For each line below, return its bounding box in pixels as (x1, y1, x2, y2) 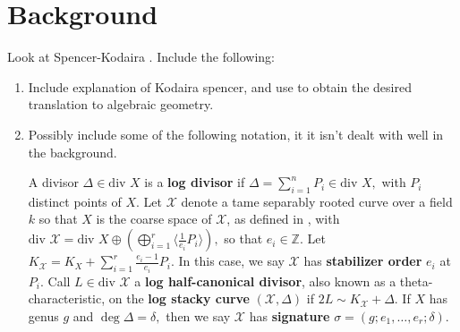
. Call (39, 271, 71, 290)
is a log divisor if (144, 173, 245, 192)
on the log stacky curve (108, 289, 250, 308)
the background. (28, 142, 117, 161)
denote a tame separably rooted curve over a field (181, 192, 453, 210)
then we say (166, 306, 231, 325)
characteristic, (28, 289, 106, 308)
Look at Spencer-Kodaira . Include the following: (7, 47, 275, 66)
